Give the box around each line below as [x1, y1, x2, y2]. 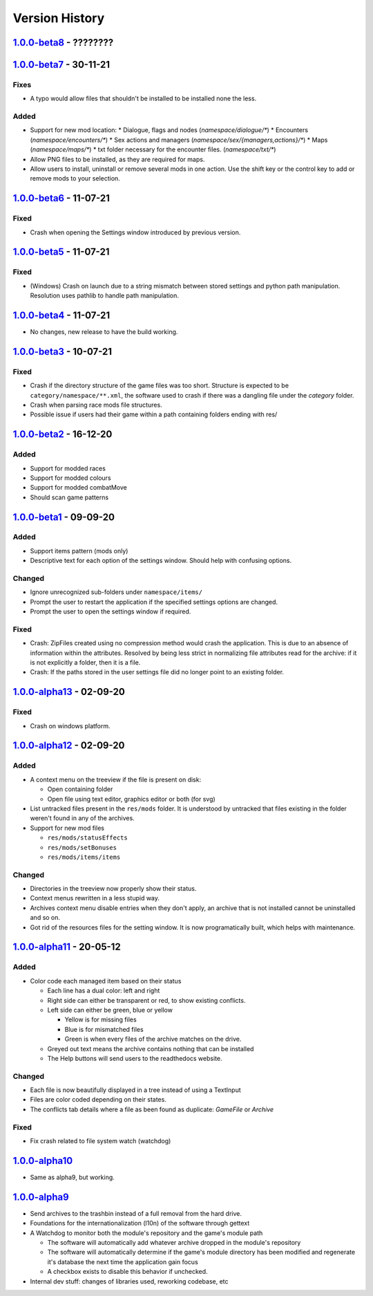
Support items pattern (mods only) [30, 546, 128, 555]
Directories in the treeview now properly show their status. [30, 885, 197, 893]
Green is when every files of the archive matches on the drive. [64, 1035, 242, 1044]
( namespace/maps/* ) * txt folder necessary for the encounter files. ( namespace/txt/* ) [30, 145, 276, 154]
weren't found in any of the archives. [30, 814, 135, 822]
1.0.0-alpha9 [12, 1191, 69, 1203]
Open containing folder [47, 785, 113, 793]
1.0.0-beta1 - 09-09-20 [12, 511, 115, 523]
